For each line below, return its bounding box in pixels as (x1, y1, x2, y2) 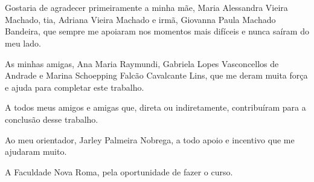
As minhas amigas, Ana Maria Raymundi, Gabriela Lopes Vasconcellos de (5, 57, 279, 70)
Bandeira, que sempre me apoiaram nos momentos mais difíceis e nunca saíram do (5, 25, 309, 37)
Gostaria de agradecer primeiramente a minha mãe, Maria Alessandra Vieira (5, 1, 288, 14)
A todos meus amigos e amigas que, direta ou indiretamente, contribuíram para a (5, 101, 306, 114)
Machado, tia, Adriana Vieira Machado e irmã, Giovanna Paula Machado (5, 13, 276, 25)
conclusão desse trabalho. (5, 112, 98, 125)
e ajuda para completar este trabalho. (5, 80, 144, 93)
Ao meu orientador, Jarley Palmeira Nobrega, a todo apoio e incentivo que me (5, 133, 295, 146)
